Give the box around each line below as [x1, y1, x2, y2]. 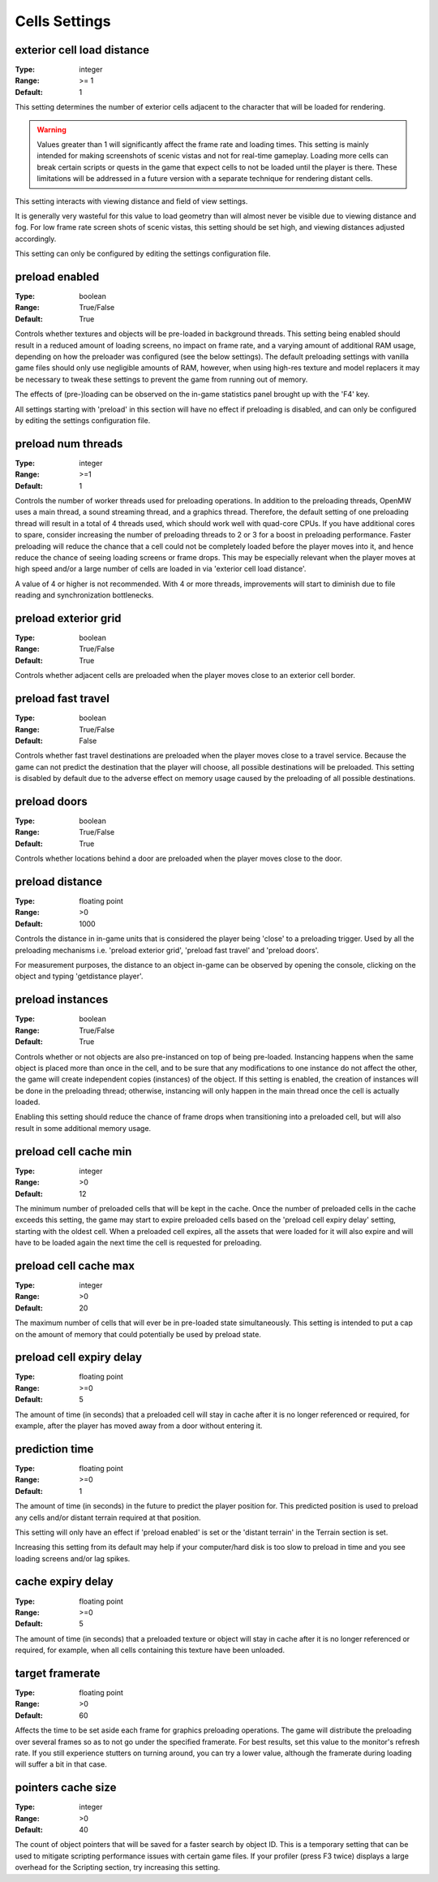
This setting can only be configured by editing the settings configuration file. [15, 248, 271, 259]
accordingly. [15, 234, 57, 244]
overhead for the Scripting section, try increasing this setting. [15, 1863, 221, 1872]
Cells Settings [15, 12, 111, 30]
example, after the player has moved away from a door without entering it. [15, 1421, 263, 1431]
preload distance [15, 874, 103, 888]
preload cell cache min [15, 1145, 132, 1159]
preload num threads [15, 437, 123, 451]
